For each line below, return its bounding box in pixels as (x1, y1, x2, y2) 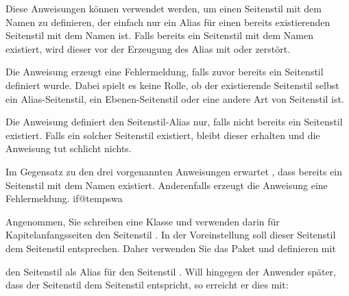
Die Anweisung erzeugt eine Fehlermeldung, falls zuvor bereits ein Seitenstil (5, 64, 324, 79)
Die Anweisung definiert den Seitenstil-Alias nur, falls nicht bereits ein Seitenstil (5, 114, 343, 129)
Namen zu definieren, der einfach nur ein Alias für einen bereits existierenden (5, 14, 330, 29)
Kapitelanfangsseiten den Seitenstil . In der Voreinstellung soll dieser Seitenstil (5, 227, 336, 242)
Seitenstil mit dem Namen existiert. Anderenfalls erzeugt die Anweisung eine (5, 177, 328, 192)
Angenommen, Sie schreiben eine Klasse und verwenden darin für (5, 214, 280, 228)
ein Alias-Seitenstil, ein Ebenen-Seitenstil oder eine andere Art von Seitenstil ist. (5, 91, 344, 106)
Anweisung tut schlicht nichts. (5, 141, 132, 156)
